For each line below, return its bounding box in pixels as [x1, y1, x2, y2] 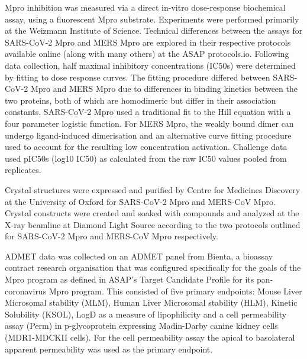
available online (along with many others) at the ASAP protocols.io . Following [5, 47, 289, 60]
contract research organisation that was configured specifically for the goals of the [5, 261, 301, 274]
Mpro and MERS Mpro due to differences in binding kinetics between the [30, 82, 298, 95]
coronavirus [5, 284, 47, 297]
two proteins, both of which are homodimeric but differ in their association [5, 94, 276, 106]
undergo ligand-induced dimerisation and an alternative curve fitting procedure [5, 129, 292, 141]
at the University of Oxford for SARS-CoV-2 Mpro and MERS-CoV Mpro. [5, 195, 276, 207]
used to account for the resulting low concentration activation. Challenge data [5, 140, 287, 153]
